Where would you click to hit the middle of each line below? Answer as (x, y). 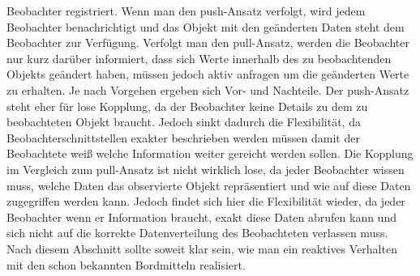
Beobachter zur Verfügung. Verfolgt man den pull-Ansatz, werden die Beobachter (208, 42)
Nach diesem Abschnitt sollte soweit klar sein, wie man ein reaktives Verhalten (202, 248)
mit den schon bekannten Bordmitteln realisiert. (126, 264)
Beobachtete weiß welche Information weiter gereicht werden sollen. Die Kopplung (210, 153)
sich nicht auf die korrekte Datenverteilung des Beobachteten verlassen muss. (197, 233)
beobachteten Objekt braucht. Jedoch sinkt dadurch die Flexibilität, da (184, 122)
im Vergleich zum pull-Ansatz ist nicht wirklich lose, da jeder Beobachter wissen (206, 169)
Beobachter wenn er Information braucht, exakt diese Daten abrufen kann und (201, 217)
